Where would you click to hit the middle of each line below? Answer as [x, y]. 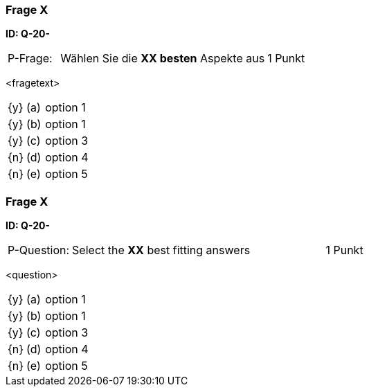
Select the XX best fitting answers [161, 250]
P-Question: [39, 250]
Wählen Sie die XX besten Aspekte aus [163, 59]
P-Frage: [30, 59]
